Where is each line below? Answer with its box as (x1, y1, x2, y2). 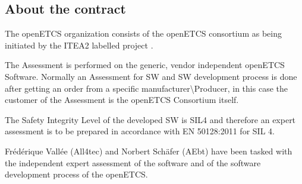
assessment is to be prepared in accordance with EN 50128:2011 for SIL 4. (5, 125, 275, 137)
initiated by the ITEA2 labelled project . (5, 38, 153, 51)
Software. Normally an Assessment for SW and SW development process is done (5, 70, 297, 82)
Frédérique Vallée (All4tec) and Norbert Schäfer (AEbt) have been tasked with (5, 144, 292, 157)
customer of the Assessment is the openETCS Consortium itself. (5, 93, 239, 106)
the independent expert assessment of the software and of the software (5, 156, 261, 169)
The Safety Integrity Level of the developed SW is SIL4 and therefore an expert (5, 113, 296, 125)
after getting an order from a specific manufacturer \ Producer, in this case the (5, 82, 288, 94)
